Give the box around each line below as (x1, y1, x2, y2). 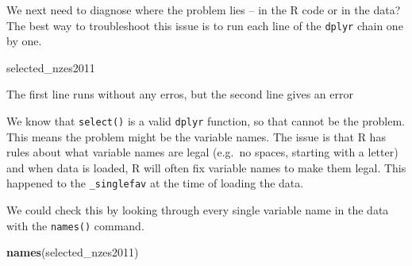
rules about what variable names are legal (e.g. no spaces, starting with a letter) (6, 144, 399, 160)
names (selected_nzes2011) (6, 244, 139, 260)
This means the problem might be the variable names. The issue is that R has (6, 128, 386, 145)
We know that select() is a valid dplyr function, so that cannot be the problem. (6, 113, 406, 129)
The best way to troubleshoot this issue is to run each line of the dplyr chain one (6, 17, 403, 33)
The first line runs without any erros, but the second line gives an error (6, 86, 353, 102)
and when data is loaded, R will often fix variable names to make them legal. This (6, 159, 406, 175)
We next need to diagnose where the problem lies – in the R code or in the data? (6, 2, 401, 17)
